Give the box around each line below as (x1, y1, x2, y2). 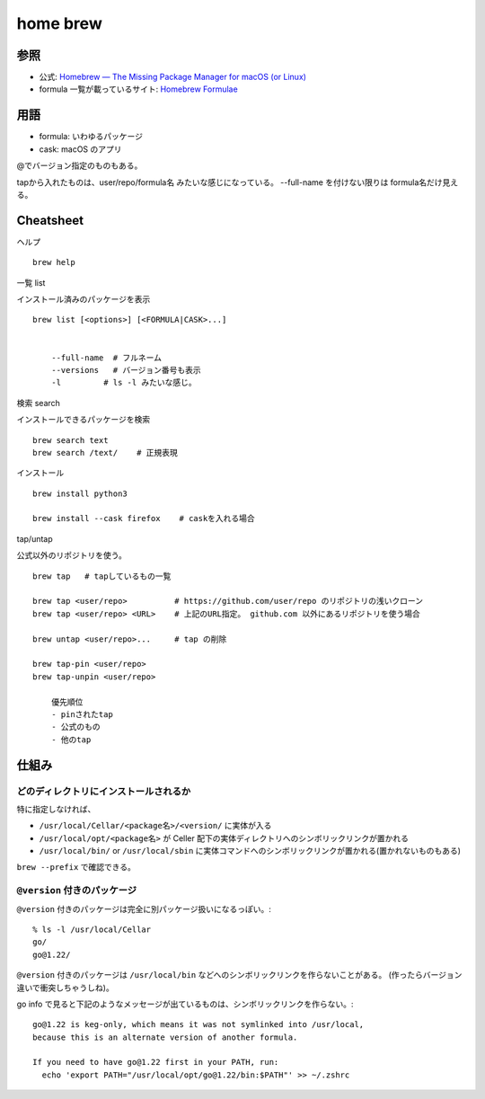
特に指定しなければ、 (16, 803, 96, 814)
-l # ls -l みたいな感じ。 (50, 377, 197, 388)
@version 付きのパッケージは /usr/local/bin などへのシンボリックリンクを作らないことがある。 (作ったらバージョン (16, 970, 463, 980)
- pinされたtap (50, 709, 114, 719)
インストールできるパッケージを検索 (16, 414, 151, 425)
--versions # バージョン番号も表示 (50, 365, 201, 375)
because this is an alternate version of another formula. (32, 1032, 298, 1042)
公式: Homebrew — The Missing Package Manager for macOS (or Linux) (39, 72, 307, 83)
